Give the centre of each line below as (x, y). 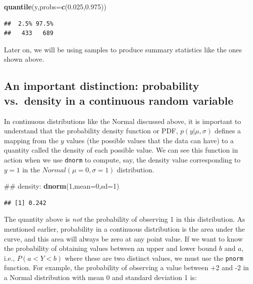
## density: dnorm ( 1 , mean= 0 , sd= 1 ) (62, 186)
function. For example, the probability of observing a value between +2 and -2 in (126, 267)
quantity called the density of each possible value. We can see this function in (121, 150)
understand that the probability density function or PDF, (91, 131)
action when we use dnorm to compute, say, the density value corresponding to (122, 159)
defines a (228, 131)
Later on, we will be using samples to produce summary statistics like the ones (123, 49)
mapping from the (31, 140)
